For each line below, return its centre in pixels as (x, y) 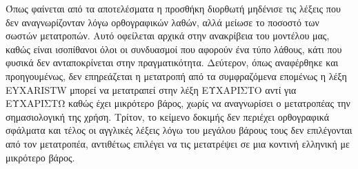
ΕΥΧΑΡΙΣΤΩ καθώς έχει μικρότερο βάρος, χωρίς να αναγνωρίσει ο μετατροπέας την (178, 103)
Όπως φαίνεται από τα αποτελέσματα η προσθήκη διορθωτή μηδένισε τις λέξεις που (173, 8)
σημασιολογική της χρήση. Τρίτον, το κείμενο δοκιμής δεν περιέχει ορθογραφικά (167, 116)
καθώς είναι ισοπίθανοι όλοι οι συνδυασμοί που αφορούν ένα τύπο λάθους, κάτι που (174, 49)
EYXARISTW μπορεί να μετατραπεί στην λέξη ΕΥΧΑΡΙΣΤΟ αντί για (151, 89)
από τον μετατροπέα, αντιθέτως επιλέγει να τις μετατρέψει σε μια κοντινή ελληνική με (178, 143)
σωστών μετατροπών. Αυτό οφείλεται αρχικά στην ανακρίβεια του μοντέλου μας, (168, 36)
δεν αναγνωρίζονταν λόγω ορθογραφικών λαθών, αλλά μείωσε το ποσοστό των (162, 22)
